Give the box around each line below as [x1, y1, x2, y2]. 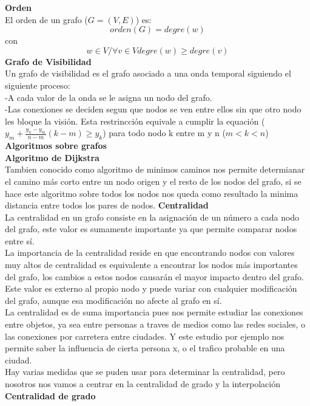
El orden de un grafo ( [5, 13, 88, 26]
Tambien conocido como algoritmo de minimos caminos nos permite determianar [5, 163, 305, 176]
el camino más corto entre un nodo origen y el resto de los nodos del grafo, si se [5, 174, 302, 187]
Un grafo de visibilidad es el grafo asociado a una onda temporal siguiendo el [5, 67, 291, 80]
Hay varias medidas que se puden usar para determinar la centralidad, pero [5, 365, 285, 378]
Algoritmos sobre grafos [5, 139, 107, 152]
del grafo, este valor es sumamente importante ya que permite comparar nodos [5, 222, 297, 235]
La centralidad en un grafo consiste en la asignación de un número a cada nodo [5, 210, 300, 223]
